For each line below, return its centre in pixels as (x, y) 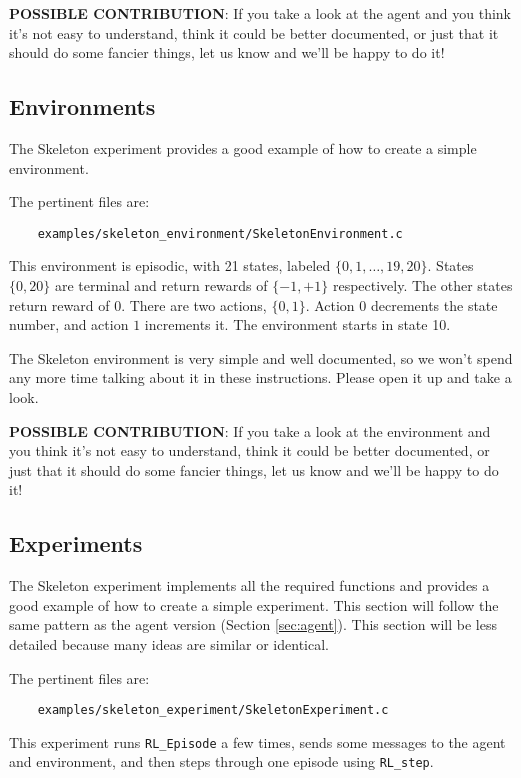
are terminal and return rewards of (161, 285)
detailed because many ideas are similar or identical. (169, 643)
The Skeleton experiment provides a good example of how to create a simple (243, 147)
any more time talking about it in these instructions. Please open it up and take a (260, 377)
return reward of (59, 304)
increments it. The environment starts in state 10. (297, 324)
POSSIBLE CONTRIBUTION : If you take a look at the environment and (250, 430)
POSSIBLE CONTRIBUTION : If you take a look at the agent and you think (260, 13)
